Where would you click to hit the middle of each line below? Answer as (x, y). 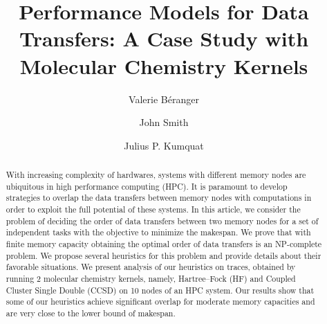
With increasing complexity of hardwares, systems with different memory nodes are (156, 175)
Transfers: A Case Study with (164, 38)
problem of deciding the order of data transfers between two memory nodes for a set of (162, 220)
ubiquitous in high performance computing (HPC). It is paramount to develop (147, 186)
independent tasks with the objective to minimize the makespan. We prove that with (158, 232)
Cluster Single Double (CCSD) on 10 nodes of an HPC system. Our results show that (160, 290)
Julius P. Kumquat (164, 145)
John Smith (164, 122)
